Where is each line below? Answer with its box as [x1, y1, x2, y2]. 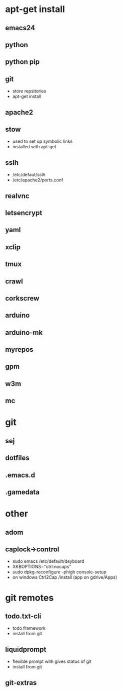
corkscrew [5, 294, 39, 303]
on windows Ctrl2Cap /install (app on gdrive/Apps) [12, 574, 117, 580]
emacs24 [5, 24, 35, 32]
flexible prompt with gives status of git [12, 658, 91, 664]
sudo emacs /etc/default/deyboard [12, 558, 84, 564]
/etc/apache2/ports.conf [12, 177, 63, 183]
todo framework [12, 625, 46, 631]
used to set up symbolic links [12, 138, 73, 144]
